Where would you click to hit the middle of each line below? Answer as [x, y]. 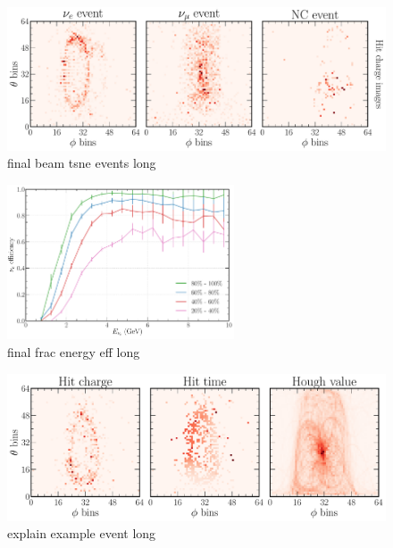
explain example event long [82, 533]
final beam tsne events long [82, 163]
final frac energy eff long [74, 352]
